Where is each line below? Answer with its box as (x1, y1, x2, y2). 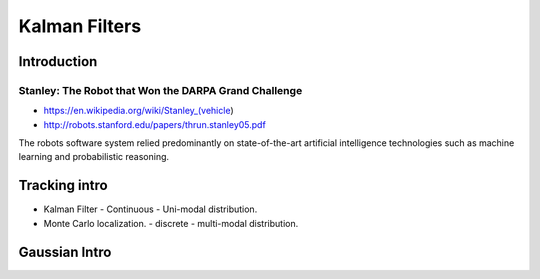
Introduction (18, 53, 98, 70)
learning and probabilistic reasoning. (18, 151, 170, 163)
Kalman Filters (18, 15, 142, 37)
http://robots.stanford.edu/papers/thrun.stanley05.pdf (43, 118, 267, 130)
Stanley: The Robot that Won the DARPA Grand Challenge (18, 83, 303, 97)
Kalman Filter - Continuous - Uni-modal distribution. (43, 203, 258, 215)
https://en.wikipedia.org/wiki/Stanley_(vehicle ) (43, 105, 234, 117)
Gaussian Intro (18, 243, 112, 260)
